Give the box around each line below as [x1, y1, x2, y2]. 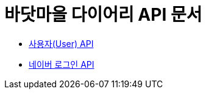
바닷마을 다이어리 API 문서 [4, 4, 202, 25]
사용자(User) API [29, 38, 94, 49]
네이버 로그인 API [29, 59, 94, 70]
